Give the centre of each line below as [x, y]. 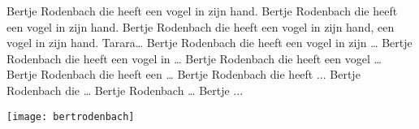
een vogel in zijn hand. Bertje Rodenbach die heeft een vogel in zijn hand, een [201, 26]
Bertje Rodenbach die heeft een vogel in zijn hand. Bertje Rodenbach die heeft [202, 11]
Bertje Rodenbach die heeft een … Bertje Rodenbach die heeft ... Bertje [184, 74]
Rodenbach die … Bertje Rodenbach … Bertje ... [125, 90]
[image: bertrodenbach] [71, 116]
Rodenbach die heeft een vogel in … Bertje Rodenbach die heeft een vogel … [194, 58]
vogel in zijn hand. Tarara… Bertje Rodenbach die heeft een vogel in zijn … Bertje [209, 43]
